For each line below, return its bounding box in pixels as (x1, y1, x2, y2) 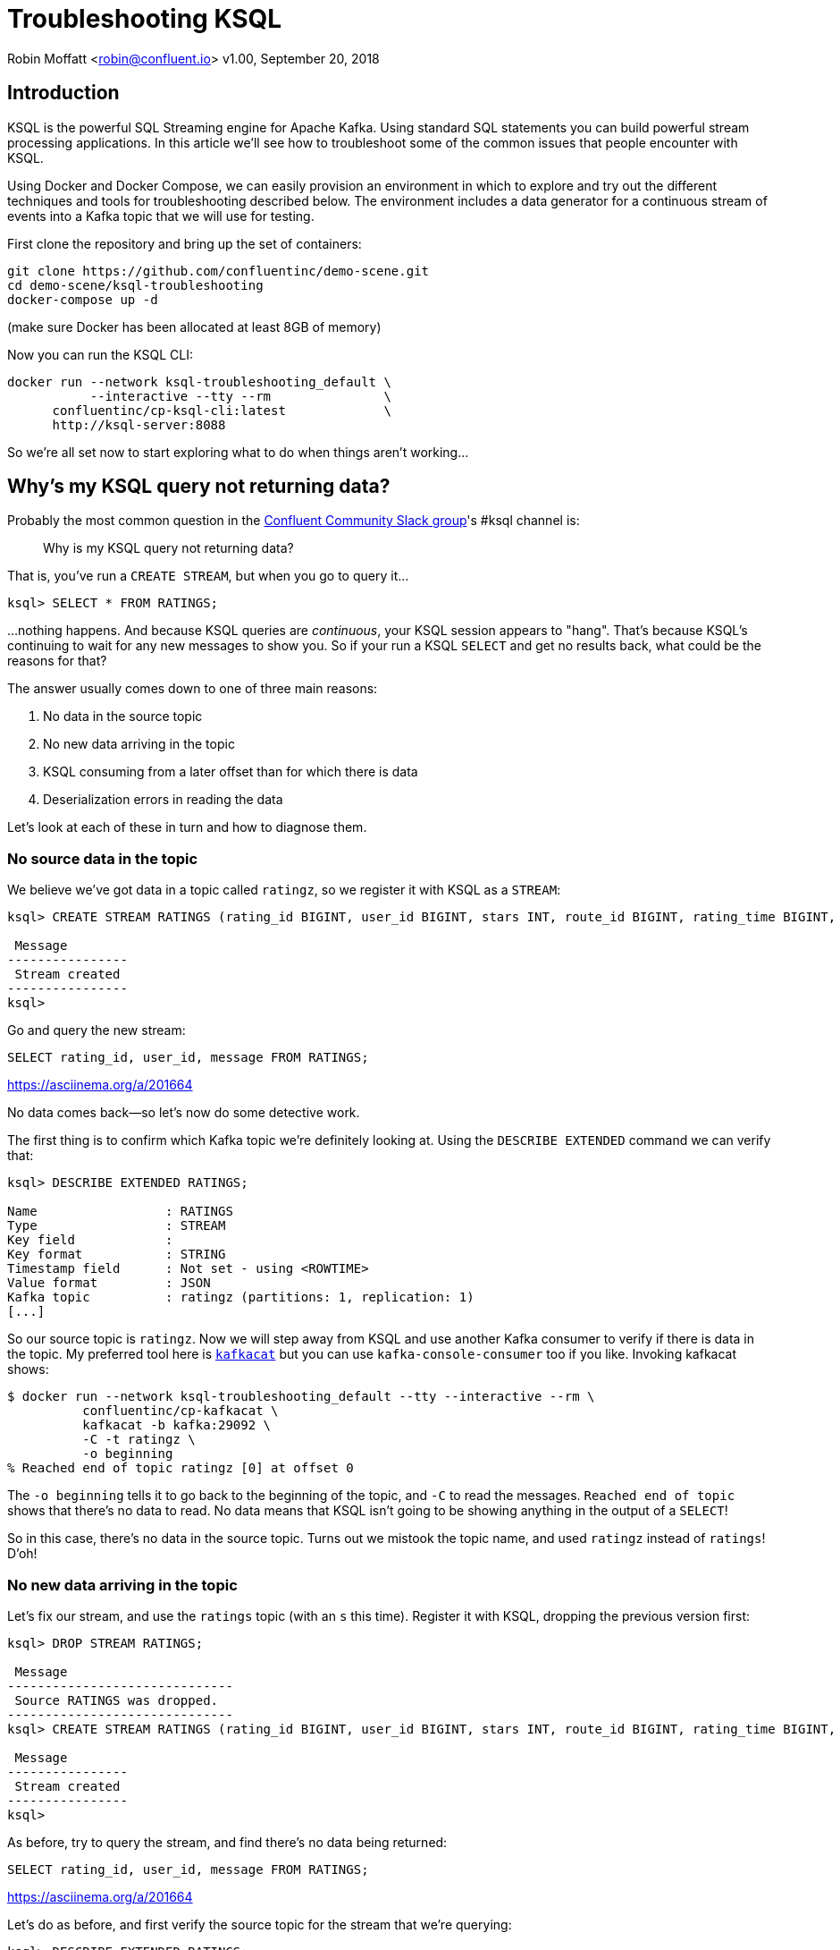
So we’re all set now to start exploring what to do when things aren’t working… (7, 444, 469, 460)
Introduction (7, 81, 120, 105)
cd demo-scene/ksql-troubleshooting (7, 277, 264, 292)
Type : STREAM (7, 1218, 226, 1234)
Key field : (7, 1233, 173, 1248)
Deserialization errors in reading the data (43, 792, 283, 808)
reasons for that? (7, 653, 107, 669)
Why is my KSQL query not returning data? (43, 540, 294, 556)
